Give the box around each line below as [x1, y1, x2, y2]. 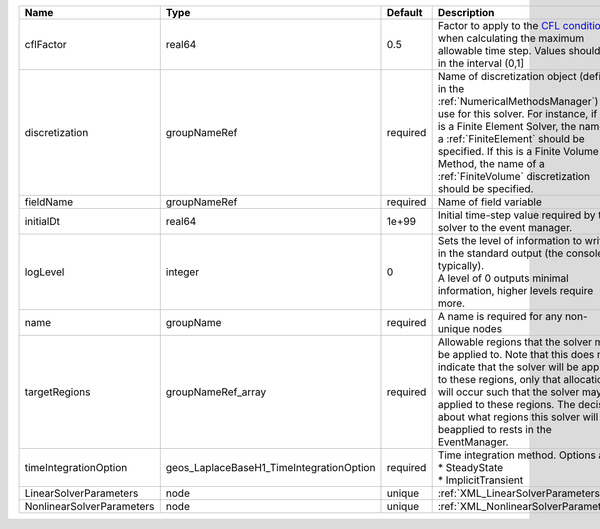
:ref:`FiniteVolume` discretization [437, 170, 590, 183]
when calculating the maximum [437, 31, 585, 45]
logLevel [24, 265, 65, 279]
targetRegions [24, 385, 91, 399]
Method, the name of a [437, 157, 545, 170]
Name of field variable [437, 195, 542, 209]
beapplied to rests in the [437, 423, 552, 436]
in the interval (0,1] [437, 56, 525, 70]
